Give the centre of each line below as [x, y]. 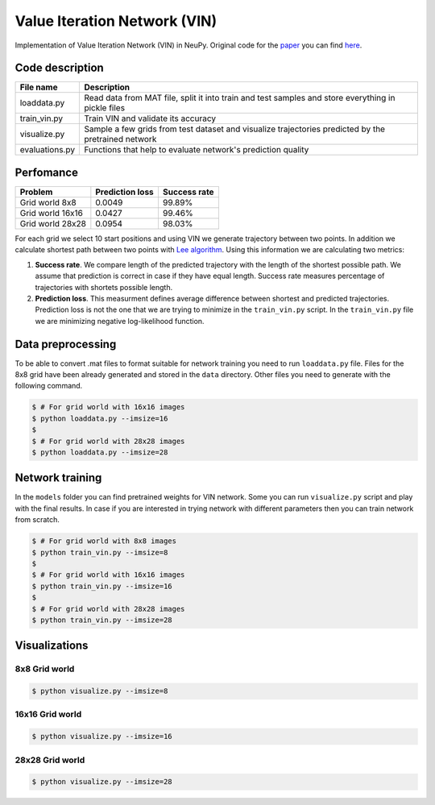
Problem [36, 192]
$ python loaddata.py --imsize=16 [100, 418]
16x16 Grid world [48, 715]
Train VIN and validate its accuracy [150, 118]
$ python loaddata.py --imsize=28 [100, 452]
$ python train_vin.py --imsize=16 [102, 586]
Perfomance [46, 172]
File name [39, 87]
